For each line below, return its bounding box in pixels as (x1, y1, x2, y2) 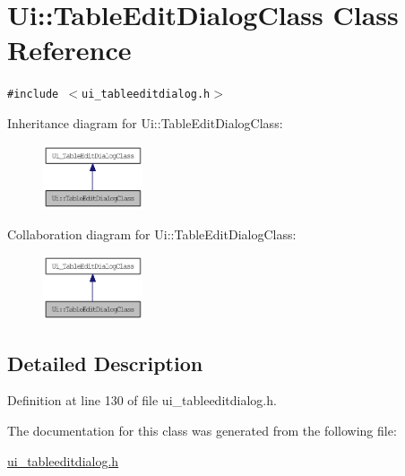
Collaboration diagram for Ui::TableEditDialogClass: (7, 224, 297, 243)
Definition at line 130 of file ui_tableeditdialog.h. (7, 391, 277, 410)
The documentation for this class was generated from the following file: (7, 421, 397, 440)
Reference (7, 31, 132, 68)
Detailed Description (7, 349, 203, 376)
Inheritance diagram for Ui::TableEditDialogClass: (7, 113, 283, 132)
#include (7, 88, 59, 101)
